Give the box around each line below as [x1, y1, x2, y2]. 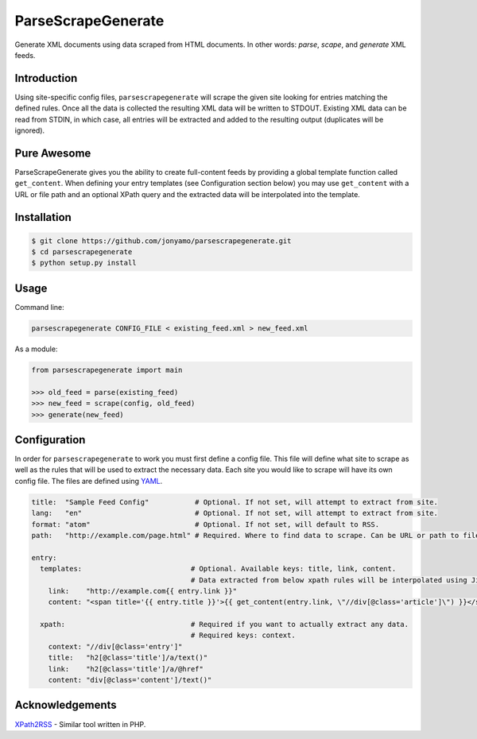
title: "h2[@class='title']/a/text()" [48, 653, 208, 663]
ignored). [14, 126, 45, 135]
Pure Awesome [14, 146, 91, 160]
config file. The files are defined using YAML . [14, 476, 163, 486]
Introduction [14, 72, 78, 85]
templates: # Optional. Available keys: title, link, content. [40, 564, 397, 574]
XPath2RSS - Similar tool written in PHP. [14, 719, 146, 729]
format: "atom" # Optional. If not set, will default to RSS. [31, 520, 380, 528]
